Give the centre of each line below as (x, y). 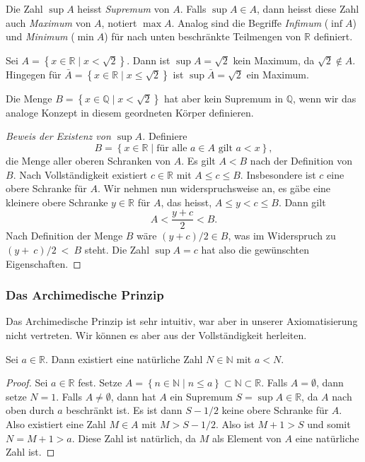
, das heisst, (186, 202)
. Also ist (235, 423)
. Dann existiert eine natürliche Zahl (124, 359)
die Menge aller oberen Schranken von (88, 160)
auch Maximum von (48, 22)
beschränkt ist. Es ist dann (124, 410)
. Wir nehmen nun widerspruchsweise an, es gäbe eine (214, 188)
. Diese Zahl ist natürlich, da (134, 438)
